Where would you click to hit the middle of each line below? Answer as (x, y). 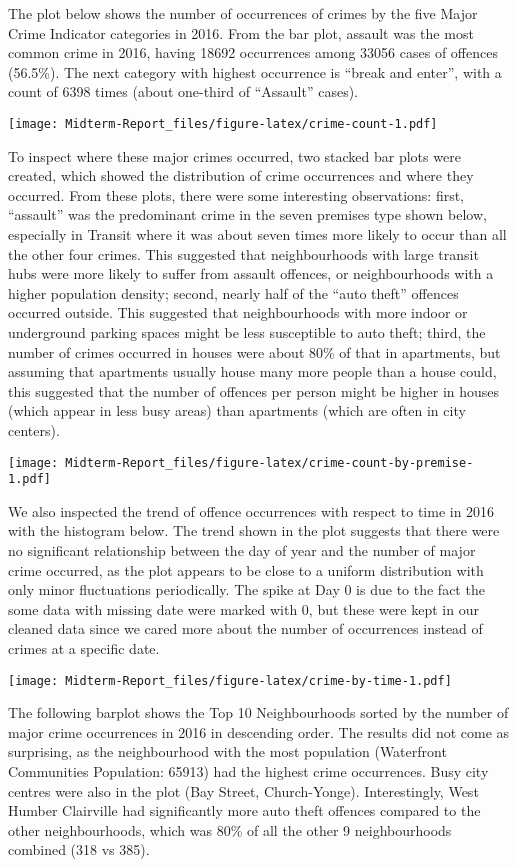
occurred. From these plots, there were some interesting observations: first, (236, 194)
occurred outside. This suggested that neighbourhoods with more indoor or (238, 312)
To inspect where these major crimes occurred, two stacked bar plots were (234, 155)
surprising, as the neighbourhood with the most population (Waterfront (227, 751)
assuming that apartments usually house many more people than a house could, (252, 371)
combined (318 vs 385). (79, 849)
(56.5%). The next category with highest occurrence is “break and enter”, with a (255, 71)
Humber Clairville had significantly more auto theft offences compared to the (244, 810)
